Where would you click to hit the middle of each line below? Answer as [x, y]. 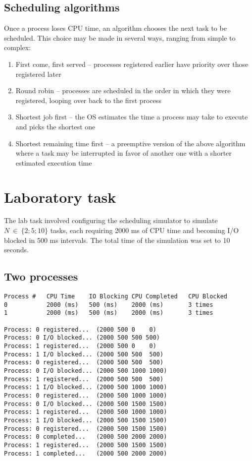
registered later [38, 74]
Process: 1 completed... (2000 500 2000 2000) [86, 453]
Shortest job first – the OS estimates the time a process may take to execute [132, 117]
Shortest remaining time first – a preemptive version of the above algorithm [130, 143]
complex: [18, 47]
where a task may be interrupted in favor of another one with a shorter [124, 153]
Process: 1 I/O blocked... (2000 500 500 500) [84, 354]
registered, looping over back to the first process [88, 100]
